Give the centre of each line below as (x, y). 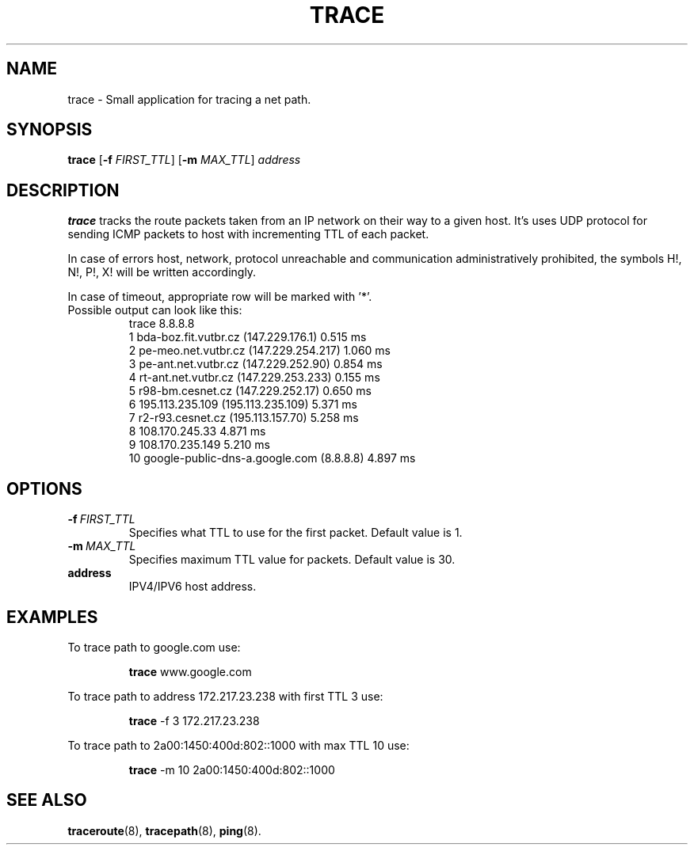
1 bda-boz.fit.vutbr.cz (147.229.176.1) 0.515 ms (248, 337)
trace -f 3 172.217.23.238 (194, 720)
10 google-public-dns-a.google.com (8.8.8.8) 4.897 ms (272, 458)
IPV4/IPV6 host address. (193, 587)
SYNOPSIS (50, 130)
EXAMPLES (52, 617)
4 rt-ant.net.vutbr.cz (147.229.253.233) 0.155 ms (254, 378)
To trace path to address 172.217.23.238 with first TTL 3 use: (225, 696)
